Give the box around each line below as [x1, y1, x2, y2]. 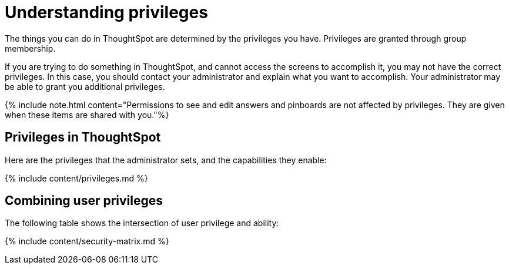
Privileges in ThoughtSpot [5, 130, 161, 145]
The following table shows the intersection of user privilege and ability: [5, 218, 279, 228]
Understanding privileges [5, 2, 208, 22]
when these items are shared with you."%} [5, 109, 169, 120]
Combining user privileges [5, 193, 163, 209]
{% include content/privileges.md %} [5, 173, 148, 183]
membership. [5, 43, 56, 53]
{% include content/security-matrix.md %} [5, 236, 169, 247]
